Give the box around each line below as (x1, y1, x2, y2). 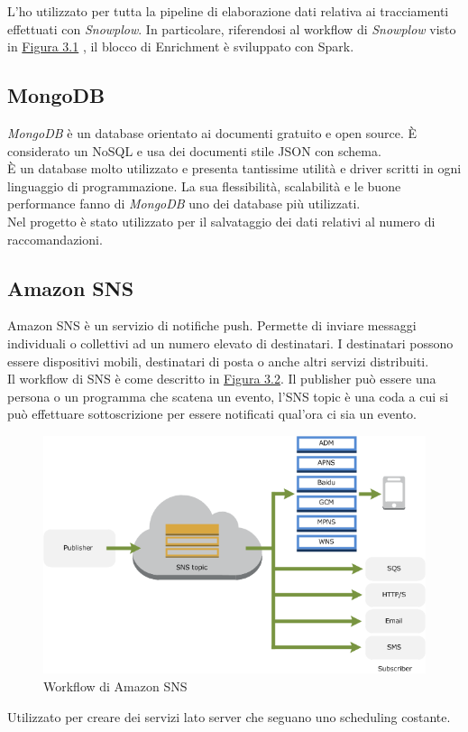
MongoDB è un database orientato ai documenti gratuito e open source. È (7, 123, 418, 142)
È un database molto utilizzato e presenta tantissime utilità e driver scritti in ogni (7, 159, 462, 178)
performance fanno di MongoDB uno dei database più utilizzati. (7, 194, 361, 213)
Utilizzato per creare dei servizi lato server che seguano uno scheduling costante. (7, 707, 451, 726)
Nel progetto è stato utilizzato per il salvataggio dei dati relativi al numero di (7, 211, 436, 230)
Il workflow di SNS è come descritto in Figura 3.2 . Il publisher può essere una (7, 369, 436, 388)
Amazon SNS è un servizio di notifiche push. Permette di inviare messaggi (7, 316, 417, 335)
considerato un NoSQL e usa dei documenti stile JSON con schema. (7, 141, 381, 160)
